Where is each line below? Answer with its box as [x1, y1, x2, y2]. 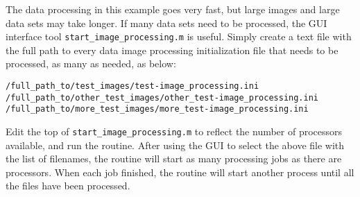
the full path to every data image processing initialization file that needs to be [6, 42, 338, 57]
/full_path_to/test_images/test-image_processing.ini [6, 81, 259, 92]
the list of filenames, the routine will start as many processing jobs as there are [6, 151, 342, 166]
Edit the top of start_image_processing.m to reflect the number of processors [6, 124, 343, 138]
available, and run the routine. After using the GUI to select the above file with [6, 137, 345, 152]
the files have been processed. [6, 178, 130, 193]
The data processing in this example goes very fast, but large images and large [6, 2, 340, 16]
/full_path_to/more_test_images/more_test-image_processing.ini [6, 104, 309, 114]
